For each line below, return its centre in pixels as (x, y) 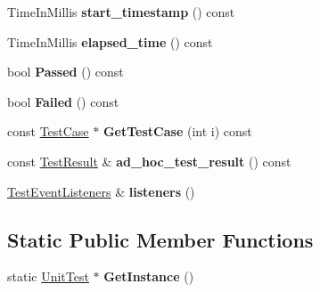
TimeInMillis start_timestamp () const (121, 12)
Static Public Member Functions (160, 239)
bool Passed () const (66, 72)
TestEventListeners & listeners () (101, 191)
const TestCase (48, 131)
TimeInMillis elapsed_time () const (110, 41)
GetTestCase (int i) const (177, 131)
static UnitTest (48, 276)
